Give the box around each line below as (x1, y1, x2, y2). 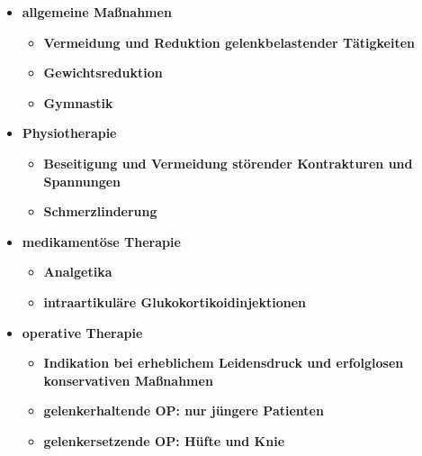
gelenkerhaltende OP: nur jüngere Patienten (43, 401, 324, 420)
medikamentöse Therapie (22, 232, 181, 251)
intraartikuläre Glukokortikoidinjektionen (43, 292, 306, 311)
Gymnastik (43, 93, 113, 112)
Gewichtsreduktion (43, 63, 163, 82)
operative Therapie (22, 323, 143, 342)
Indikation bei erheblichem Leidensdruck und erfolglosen (43, 353, 404, 372)
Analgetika (43, 262, 112, 281)
